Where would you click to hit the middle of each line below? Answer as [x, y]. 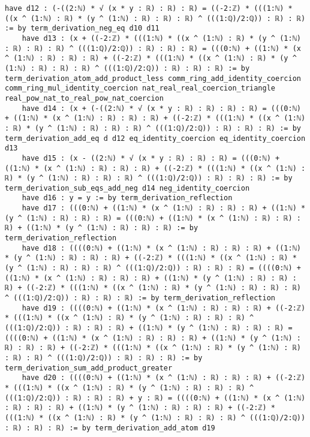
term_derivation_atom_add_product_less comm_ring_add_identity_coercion [153, 78]
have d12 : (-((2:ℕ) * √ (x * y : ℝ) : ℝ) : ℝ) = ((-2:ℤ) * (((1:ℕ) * [149, 8]
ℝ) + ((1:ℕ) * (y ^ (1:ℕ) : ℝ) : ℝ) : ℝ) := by [102, 228]
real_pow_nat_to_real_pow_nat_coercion [84, 98]
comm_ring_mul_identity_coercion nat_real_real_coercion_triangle [140, 88]
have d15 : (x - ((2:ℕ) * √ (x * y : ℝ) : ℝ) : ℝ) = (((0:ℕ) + [151, 158]
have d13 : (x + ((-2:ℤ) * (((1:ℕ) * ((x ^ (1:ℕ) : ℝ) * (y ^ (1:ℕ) [161, 38]
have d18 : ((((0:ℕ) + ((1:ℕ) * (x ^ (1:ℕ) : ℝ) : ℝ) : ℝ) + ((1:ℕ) [161, 248]
